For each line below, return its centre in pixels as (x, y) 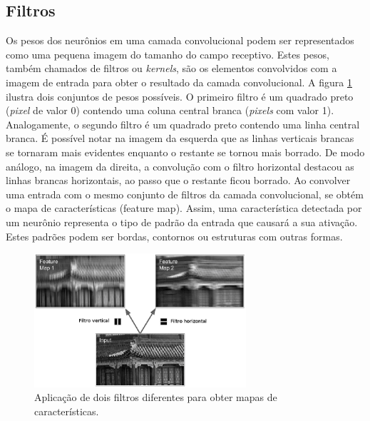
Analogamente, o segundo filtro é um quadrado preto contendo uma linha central (183, 124)
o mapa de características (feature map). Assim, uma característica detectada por (184, 208)
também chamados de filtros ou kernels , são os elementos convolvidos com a (171, 68)
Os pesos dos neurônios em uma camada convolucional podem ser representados (180, 40)
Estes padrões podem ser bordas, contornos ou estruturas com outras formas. (174, 236)
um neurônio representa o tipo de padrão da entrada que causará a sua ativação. (182, 222)
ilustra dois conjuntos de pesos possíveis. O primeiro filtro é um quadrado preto (180, 96)
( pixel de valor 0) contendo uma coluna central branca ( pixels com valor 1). (170, 110)
